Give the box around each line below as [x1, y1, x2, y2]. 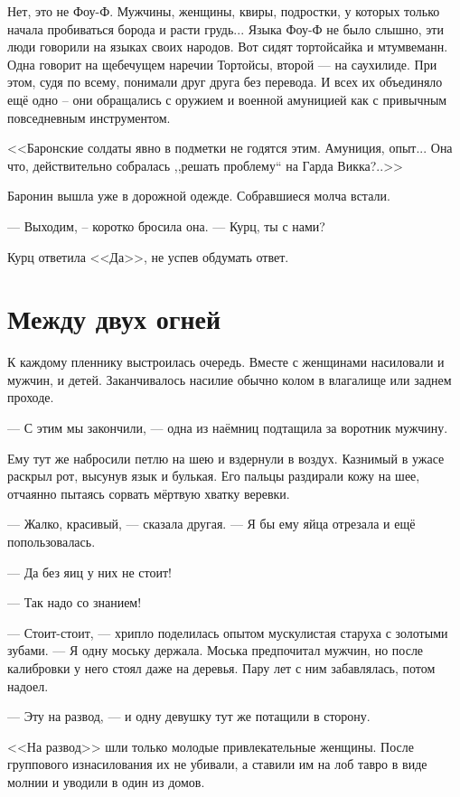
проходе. [7, 388, 54, 407]
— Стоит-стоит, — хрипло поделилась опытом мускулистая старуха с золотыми [7, 623, 448, 642]
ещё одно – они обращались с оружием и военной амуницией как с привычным [7, 89, 447, 108]
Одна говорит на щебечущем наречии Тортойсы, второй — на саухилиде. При [7, 54, 437, 73]
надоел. [7, 676, 49, 695]
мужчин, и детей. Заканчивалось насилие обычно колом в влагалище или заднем [7, 370, 452, 389]
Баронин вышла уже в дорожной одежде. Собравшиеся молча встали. [7, 186, 390, 205]
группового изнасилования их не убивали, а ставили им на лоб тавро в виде [7, 755, 427, 774]
